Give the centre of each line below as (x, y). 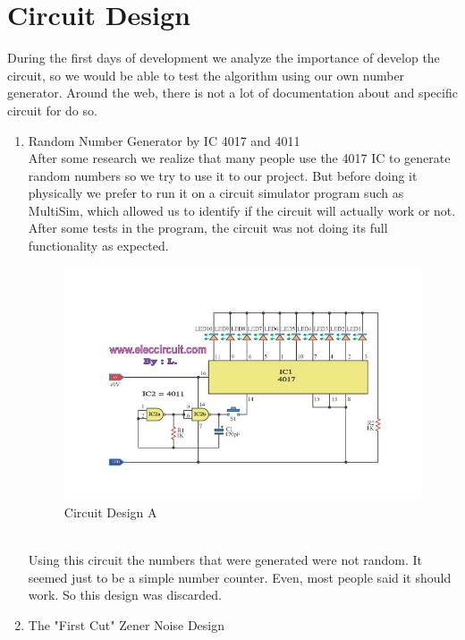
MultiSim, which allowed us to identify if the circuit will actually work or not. (242, 210)
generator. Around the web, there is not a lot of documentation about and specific (232, 93)
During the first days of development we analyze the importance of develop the (224, 58)
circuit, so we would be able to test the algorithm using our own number (206, 75)
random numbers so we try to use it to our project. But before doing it (223, 175)
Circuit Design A (110, 512)
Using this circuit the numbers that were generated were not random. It (225, 560)
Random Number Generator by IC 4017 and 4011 (164, 140)
